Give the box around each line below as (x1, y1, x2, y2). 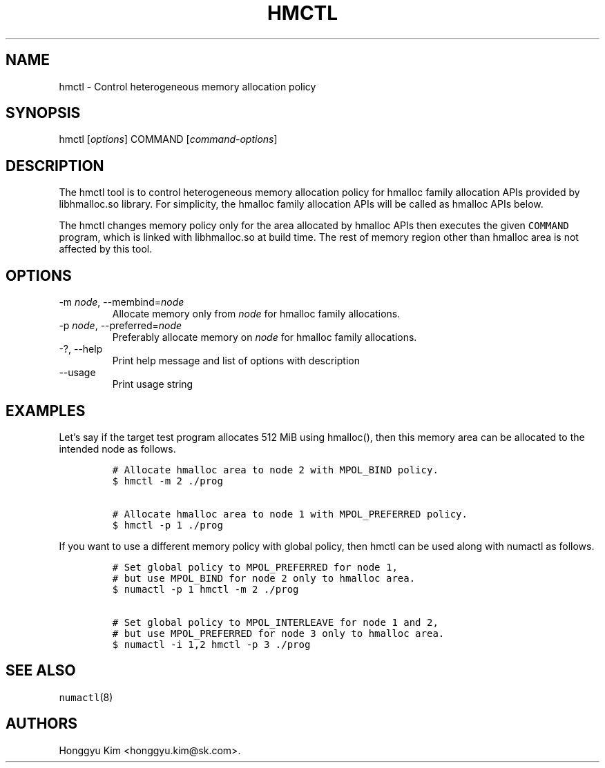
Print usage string (112, 378, 193, 391)
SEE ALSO (6, 662, 76, 680)
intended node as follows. (59, 442, 176, 455)
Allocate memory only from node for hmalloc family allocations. (112, 308, 401, 320)
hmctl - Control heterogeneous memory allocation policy (59, 80, 316, 92)
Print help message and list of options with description (112, 355, 360, 367)
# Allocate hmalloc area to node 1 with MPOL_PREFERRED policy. (112, 508, 468, 520)
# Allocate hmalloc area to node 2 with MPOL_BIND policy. (112, 464, 439, 475)
